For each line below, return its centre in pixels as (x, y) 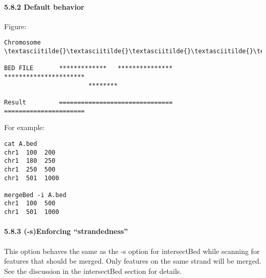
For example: (25, 127)
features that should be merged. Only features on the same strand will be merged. (133, 261)
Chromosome (23, 43)
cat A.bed (21, 144)
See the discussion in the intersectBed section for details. (93, 271)
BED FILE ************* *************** (88, 68)
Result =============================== (88, 102)
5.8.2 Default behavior (44, 6)
